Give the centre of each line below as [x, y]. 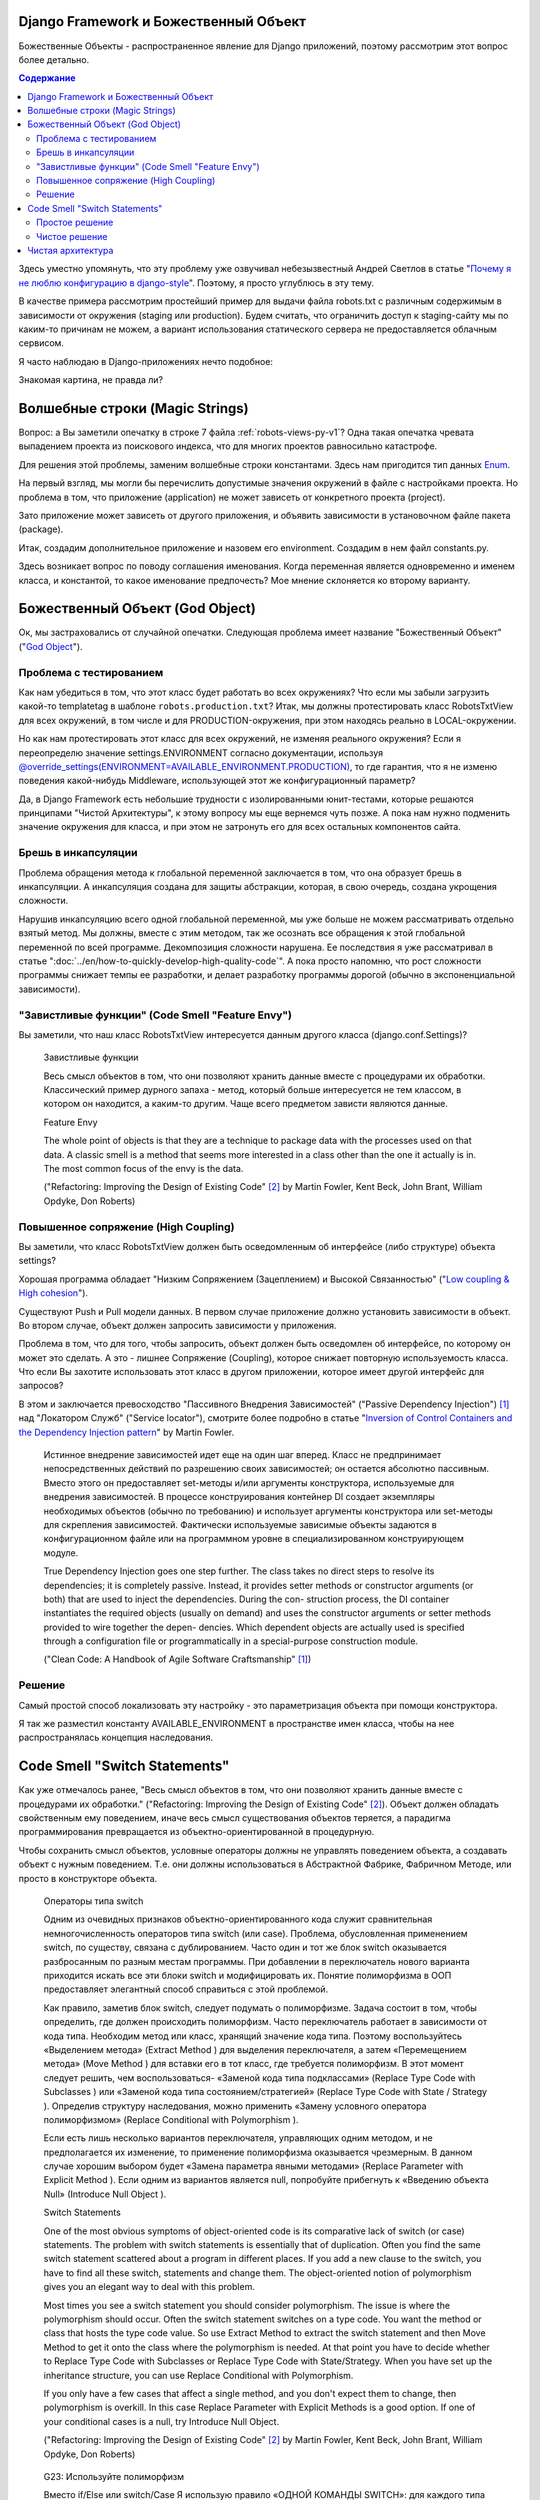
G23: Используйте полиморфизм [114, 2476]
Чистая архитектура [70, 250]
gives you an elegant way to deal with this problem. [149, 2287]
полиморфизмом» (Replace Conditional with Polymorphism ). [171, 2119]
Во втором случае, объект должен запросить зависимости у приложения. [177, 1325]
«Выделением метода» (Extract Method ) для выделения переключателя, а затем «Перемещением [255, 2049]
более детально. [54, 59]
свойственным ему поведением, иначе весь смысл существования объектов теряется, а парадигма [235, 1818]
